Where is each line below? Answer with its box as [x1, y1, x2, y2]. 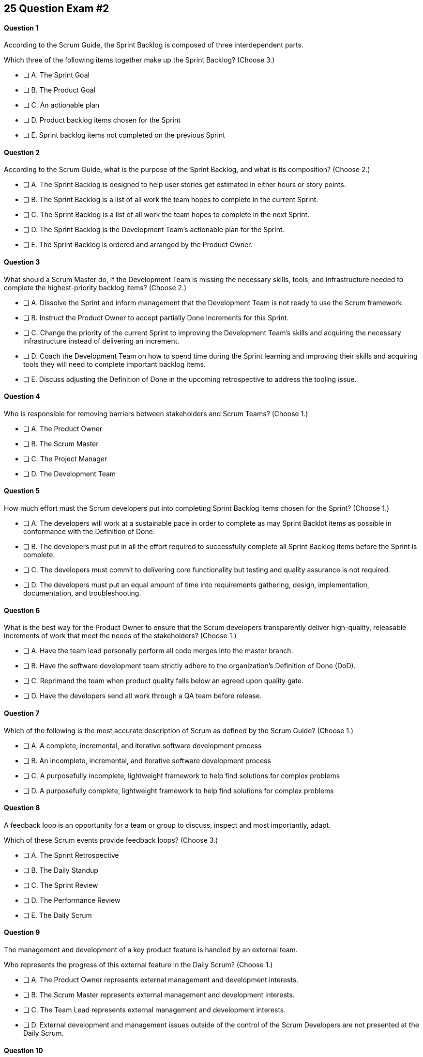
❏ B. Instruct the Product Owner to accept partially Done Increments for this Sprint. [23, 313, 289, 322]
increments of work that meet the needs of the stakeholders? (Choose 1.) [4, 631, 237, 640]
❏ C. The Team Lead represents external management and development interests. [23, 1005, 286, 1014]
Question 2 [4, 148, 40, 157]
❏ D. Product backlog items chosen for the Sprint [23, 116, 181, 125]
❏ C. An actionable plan [23, 101, 100, 110]
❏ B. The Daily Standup [23, 866, 98, 874]
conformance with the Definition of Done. [23, 527, 155, 536]
